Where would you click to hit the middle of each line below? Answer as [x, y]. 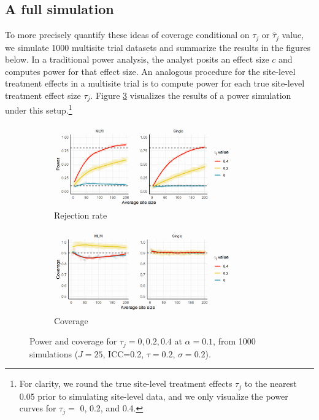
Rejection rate [81, 215]
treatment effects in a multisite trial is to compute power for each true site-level [155, 83]
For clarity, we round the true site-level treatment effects [126, 383]
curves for [38, 408]
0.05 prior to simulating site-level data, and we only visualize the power [154, 396]
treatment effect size [43, 95]
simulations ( [54, 353]
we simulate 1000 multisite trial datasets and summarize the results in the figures [158, 47]
